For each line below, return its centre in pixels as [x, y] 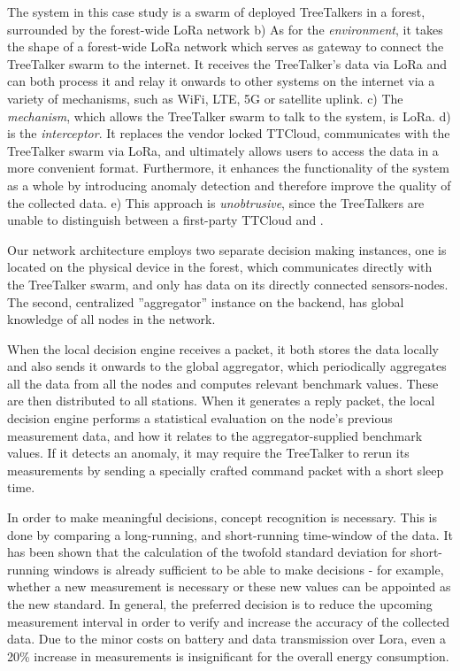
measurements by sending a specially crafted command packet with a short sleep [226, 470]
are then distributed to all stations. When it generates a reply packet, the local [221, 401]
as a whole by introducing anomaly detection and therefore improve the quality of [229, 185]
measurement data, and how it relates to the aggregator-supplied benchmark [215, 435]
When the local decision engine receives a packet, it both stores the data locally [223, 348]
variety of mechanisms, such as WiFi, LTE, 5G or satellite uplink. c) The [205, 98]
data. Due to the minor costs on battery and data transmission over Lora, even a [227, 639]
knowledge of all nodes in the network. [111, 319]
